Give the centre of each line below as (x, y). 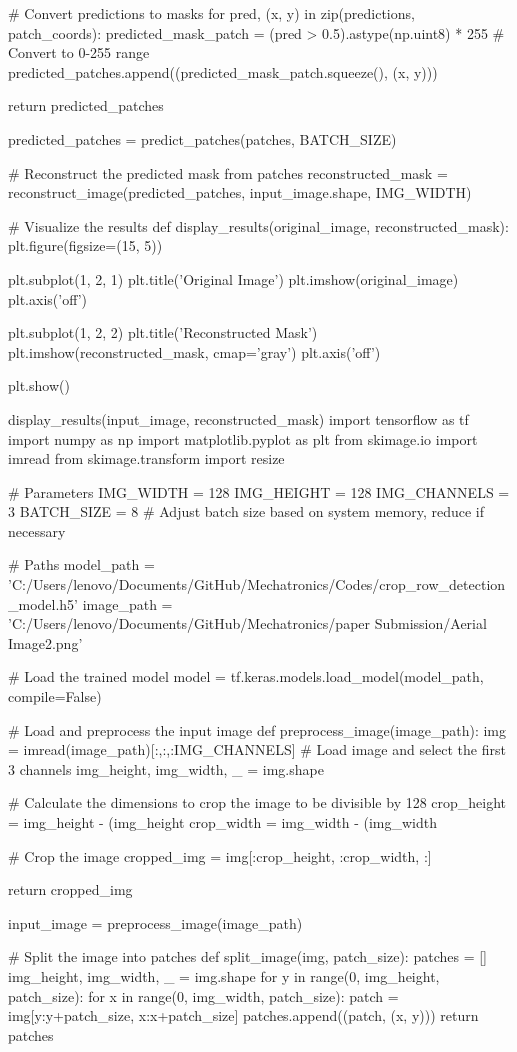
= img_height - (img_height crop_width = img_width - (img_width (223, 822)
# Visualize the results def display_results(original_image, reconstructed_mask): (258, 225)
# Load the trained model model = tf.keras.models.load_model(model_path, (246, 676)
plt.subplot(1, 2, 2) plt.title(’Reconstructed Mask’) (163, 332)
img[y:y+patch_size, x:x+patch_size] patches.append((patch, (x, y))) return (243, 1015)
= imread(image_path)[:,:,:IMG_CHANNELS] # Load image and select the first (257, 749)
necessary (37, 530)
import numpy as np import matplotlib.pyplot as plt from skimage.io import (243, 438)
